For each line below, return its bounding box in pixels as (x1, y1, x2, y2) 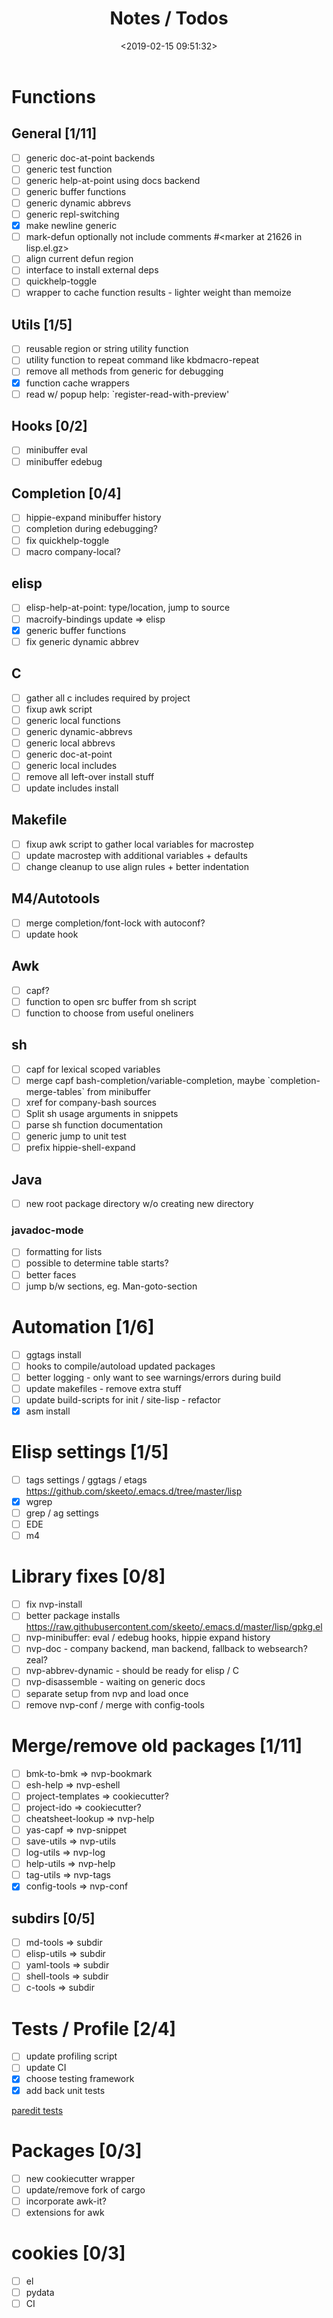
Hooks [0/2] (11, 418, 88, 435)
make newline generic (25, 220, 118, 232)
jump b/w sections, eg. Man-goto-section (25, 1280, 198, 1292)
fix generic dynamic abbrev (25, 635, 139, 647)
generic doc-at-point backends (25, 152, 156, 164)
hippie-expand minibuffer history (25, 512, 162, 524)
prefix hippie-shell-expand (25, 1142, 136, 1154)
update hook (25, 928, 79, 940)
